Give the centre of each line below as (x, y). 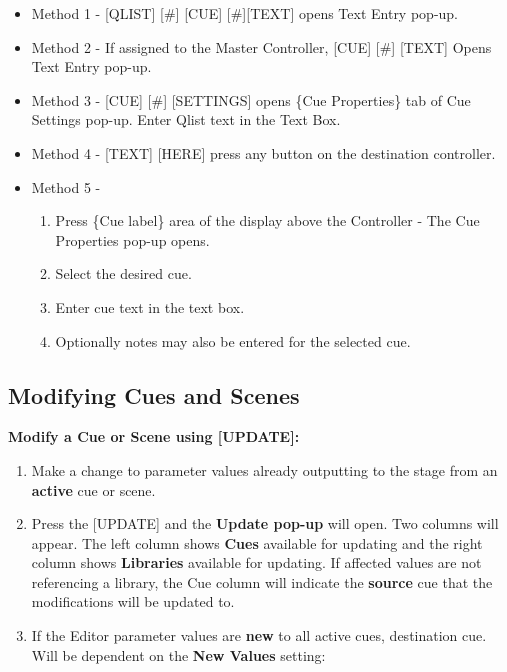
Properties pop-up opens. (132, 239)
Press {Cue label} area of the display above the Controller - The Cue (267, 220)
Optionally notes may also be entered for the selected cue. (233, 340)
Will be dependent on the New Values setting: (178, 654)
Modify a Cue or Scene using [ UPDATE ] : (154, 436)
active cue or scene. (93, 489)
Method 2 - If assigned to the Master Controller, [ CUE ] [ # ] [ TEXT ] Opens (261, 46)
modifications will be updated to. (133, 601)
